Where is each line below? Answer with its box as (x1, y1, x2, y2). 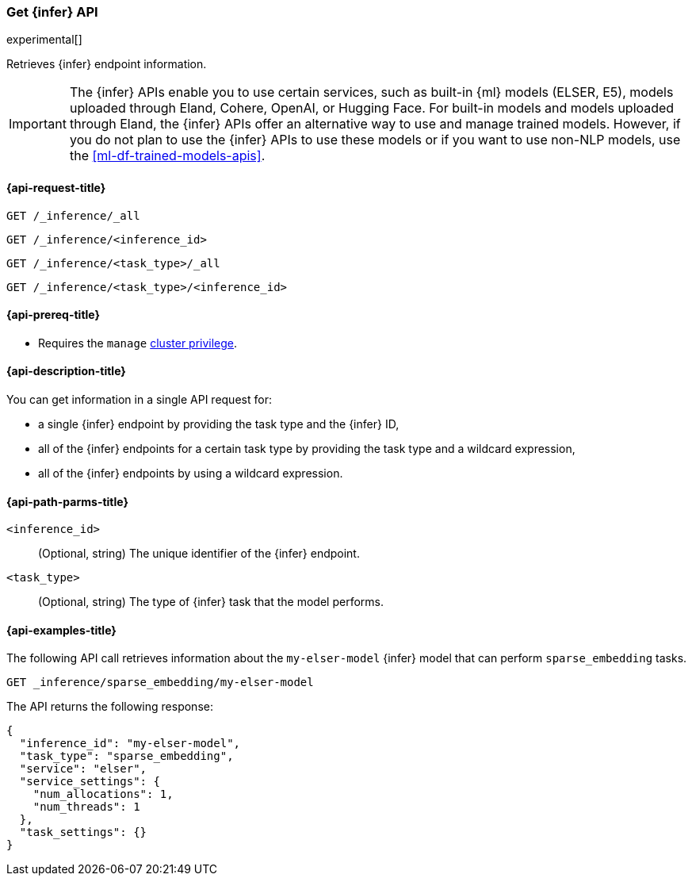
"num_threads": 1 (32, 800, 140, 814)
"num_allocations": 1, (32, 788, 174, 801)
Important (9, 116, 67, 132)
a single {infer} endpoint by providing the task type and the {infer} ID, (38, 417, 400, 431)
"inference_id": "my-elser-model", (19, 737, 241, 750)
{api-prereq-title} (6, 308, 101, 322)
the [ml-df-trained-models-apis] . (69, 148, 266, 164)
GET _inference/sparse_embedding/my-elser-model (6, 676, 314, 689)
